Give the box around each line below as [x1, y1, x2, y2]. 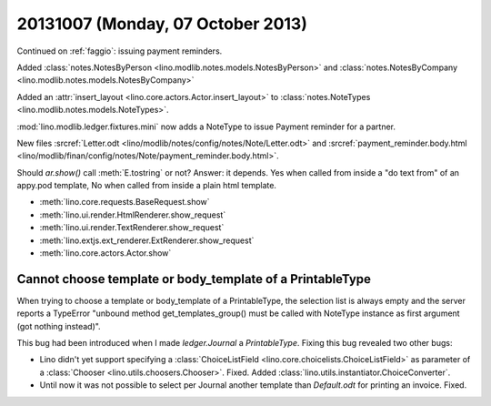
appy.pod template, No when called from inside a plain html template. [16, 180, 277, 191]
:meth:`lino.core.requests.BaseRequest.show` [39, 197, 210, 208]
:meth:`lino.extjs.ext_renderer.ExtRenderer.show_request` [39, 235, 255, 246]
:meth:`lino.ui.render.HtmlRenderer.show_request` [39, 209, 226, 220]
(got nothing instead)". [16, 320, 101, 331]
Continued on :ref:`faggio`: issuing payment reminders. [16, 46, 223, 56]
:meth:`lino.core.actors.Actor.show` [39, 248, 172, 259]
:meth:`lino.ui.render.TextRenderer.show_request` [39, 222, 225, 233]
